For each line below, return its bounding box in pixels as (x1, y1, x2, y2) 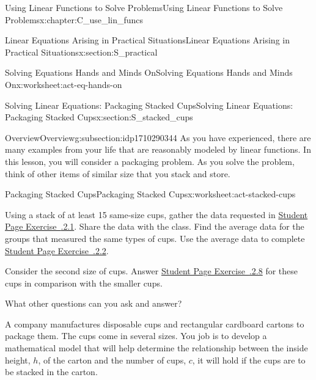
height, (5, 353, 31, 366)
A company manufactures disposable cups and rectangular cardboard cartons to (5, 317, 304, 330)
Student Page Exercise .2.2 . (5, 244, 109, 257)
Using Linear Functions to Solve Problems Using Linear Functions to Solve (5, 1, 283, 13)
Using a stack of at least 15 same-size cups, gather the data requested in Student (5, 208, 308, 221)
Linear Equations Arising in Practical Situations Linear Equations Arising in (5, 34, 290, 46)
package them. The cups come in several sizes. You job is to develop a (5, 329, 267, 342)
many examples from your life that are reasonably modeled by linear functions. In (5, 143, 311, 156)
